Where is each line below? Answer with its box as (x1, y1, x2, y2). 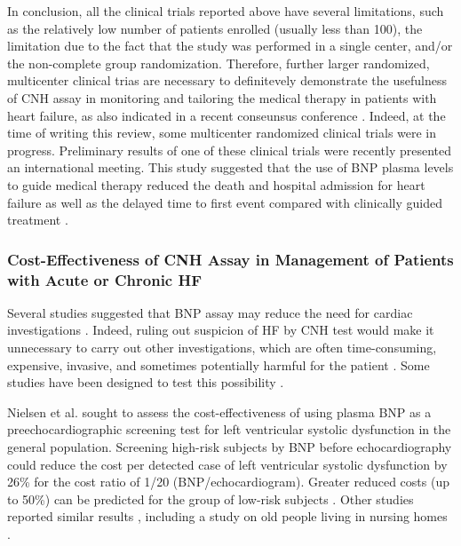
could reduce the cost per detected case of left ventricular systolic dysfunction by (7, 455, 448, 473)
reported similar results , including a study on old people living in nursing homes (7, 507, 448, 526)
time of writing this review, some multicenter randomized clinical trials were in (7, 123, 437, 142)
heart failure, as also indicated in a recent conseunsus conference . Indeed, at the (7, 106, 446, 124)
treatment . (7, 210, 68, 229)
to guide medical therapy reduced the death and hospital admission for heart (7, 175, 425, 194)
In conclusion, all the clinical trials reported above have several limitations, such (7, 2, 444, 20)
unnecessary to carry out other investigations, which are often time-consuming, (7, 338, 437, 357)
